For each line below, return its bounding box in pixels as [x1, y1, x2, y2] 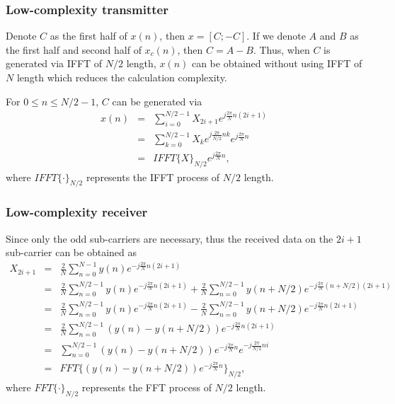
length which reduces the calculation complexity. [16, 70, 227, 84]
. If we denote [246, 28, 306, 43]
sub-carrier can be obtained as [6, 245, 137, 260]
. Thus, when [253, 42, 310, 57]
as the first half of [50, 28, 127, 43]
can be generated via [112, 93, 202, 108]
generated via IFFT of [6, 56, 103, 71]
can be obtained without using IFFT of [191, 56, 362, 71]
